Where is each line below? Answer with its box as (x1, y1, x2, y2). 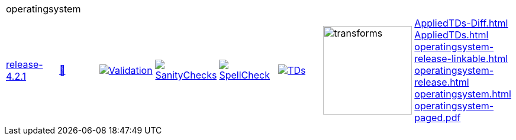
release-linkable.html (414, 53, 508, 64)
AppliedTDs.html (414, 29, 489, 41)
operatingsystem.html (414, 88, 511, 100)
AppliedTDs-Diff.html (414, 17, 508, 29)
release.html (414, 76, 469, 88)
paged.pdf (414, 112, 461, 123)
